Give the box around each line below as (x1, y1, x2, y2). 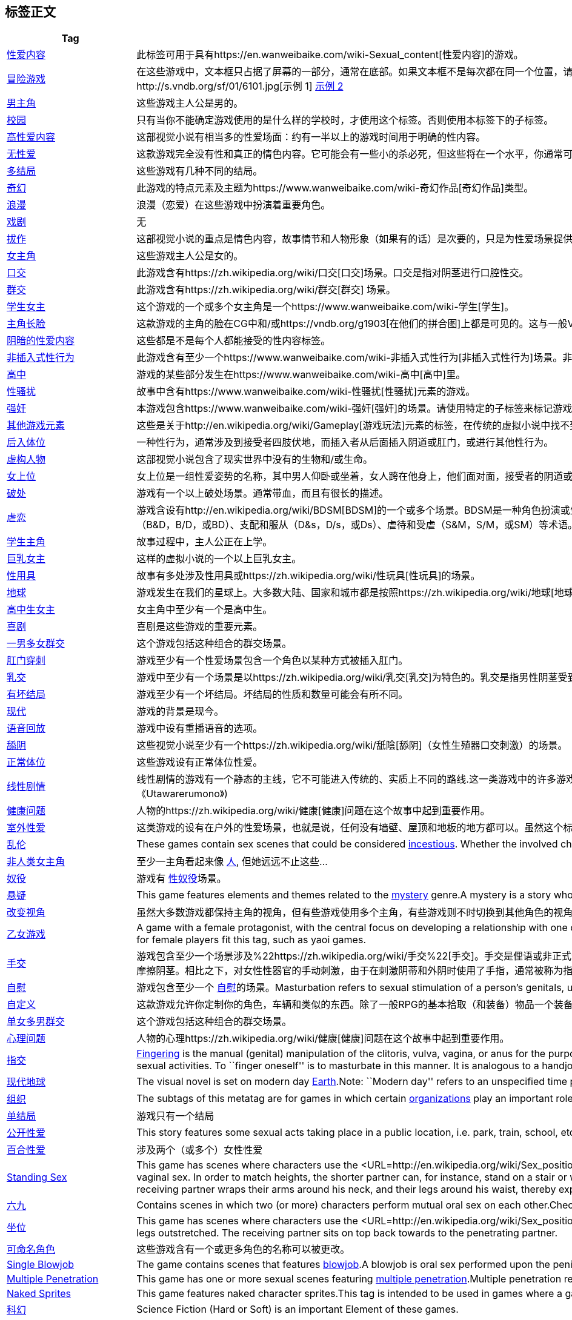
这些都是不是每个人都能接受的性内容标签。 (136, 334, 331, 347)
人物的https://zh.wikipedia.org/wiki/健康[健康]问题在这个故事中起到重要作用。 (136, 804, 490, 817)
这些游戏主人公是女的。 (136, 250, 244, 262)
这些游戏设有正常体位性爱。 (136, 756, 263, 769)
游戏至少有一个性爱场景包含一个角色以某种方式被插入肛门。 (136, 654, 408, 667)
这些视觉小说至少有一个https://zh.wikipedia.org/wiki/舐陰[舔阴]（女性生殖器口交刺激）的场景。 (136, 739, 568, 752)
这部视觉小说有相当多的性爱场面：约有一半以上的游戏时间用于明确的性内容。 (136, 131, 486, 144)
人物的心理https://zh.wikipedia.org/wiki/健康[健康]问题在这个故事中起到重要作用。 (136, 1032, 510, 1045)
